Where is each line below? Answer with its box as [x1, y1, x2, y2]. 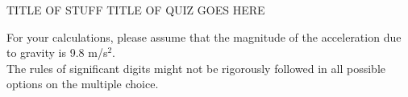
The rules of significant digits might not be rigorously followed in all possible [6, 59, 385, 76]
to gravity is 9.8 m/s [6, 44, 108, 61]
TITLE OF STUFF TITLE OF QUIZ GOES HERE [6, 2, 265, 18]
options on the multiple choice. [6, 75, 159, 92]
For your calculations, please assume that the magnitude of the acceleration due [6, 28, 402, 45]
